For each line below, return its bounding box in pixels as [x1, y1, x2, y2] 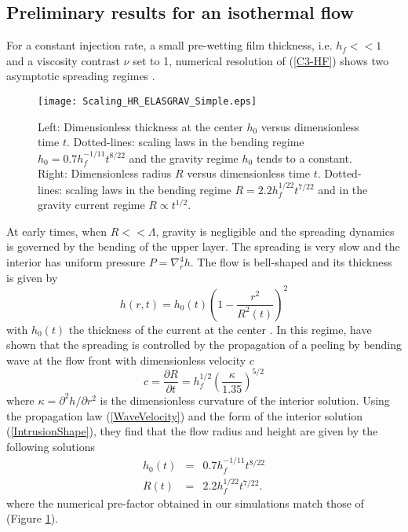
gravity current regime [38, 196, 145, 213]
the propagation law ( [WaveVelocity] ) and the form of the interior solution [6, 407, 363, 424]
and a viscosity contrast [6, 52, 120, 68]
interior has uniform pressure [6, 254, 146, 270]
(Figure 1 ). [6, 510, 58, 526]
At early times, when [6, 222, 107, 239]
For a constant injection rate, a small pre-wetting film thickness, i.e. [6, 37, 333, 53]
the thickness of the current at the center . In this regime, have [68, 321, 372, 337]
